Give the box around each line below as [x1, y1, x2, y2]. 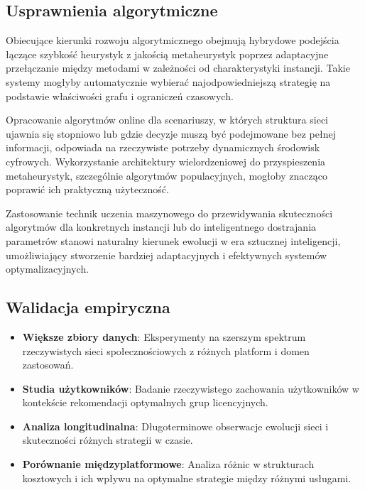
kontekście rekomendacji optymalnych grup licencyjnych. [22, 395, 268, 410]
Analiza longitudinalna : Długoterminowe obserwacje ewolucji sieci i [22, 418, 329, 433]
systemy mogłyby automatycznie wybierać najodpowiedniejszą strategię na [6, 74, 331, 89]
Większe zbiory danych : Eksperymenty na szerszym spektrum [22, 329, 306, 344]
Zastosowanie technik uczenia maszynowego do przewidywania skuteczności [6, 205, 333, 220]
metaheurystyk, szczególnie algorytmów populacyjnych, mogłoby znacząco [6, 168, 327, 183]
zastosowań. [22, 357, 74, 372]
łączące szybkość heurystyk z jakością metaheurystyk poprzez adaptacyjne [6, 46, 329, 61]
